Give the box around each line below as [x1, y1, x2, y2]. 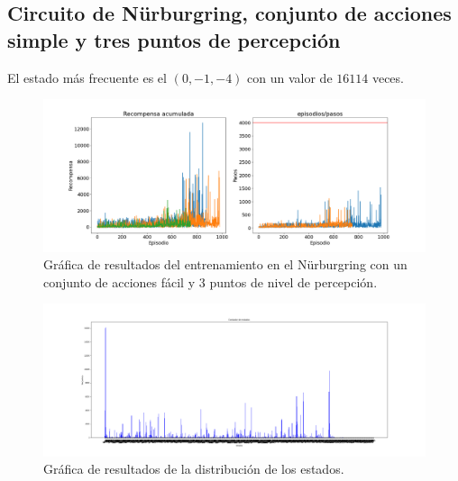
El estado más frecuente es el [7, 68, 167, 86]
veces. [371, 68, 404, 86]
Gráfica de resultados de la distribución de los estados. [43, 459, 344, 478]
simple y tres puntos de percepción [7, 25, 341, 53]
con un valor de [247, 68, 333, 86]
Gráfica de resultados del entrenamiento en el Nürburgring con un [43, 255, 408, 274]
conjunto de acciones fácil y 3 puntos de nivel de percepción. [43, 272, 378, 291]
